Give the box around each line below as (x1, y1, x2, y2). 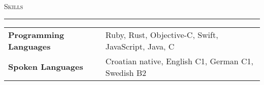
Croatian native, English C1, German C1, (105, 55, 253, 67)
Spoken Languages (8, 61, 83, 73)
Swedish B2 (105, 66, 147, 78)
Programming (8, 28, 64, 40)
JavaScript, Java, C (105, 40, 175, 52)
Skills (4, 1, 23, 11)
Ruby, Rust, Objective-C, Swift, (105, 28, 218, 40)
